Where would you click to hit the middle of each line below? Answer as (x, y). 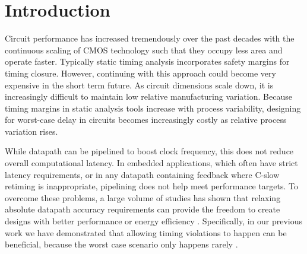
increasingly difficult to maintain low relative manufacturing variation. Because (148, 96)
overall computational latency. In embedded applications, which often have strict (151, 163)
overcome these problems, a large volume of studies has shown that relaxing (143, 197)
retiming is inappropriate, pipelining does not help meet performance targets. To (152, 186)
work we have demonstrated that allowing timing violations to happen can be (146, 232)
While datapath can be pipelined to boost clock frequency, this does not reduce (149, 151)
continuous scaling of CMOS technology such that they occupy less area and (144, 50)
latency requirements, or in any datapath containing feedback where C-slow (142, 174)
